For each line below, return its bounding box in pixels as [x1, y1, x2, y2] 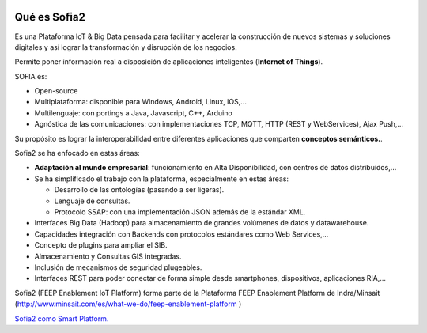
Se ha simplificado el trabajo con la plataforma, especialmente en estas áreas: [34, 174, 289, 184]
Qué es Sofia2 [14, 10, 86, 24]
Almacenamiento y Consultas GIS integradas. [34, 252, 182, 261]
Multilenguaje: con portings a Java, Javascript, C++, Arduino [34, 108, 232, 118]
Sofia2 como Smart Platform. [14, 313, 109, 324]
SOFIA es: [14, 71, 47, 81]
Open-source [34, 86, 78, 96]
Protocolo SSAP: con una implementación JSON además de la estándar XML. [54, 206, 306, 217]
